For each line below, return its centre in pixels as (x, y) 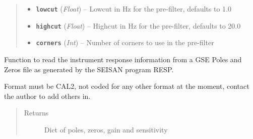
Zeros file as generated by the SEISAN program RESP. (89, 69)
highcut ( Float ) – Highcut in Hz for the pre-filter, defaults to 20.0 (138, 25)
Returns (36, 113)
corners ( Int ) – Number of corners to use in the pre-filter (125, 42)
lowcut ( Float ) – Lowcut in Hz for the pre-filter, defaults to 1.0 (134, 9)
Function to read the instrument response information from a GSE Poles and (123, 59)
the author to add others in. (47, 96)
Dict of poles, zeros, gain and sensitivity (106, 129)
